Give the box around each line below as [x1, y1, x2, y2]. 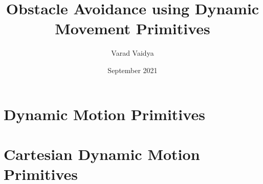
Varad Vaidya [111, 48, 154, 58]
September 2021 [107, 64, 158, 75]
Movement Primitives [55, 18, 210, 39]
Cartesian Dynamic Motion [4, 143, 200, 164]
